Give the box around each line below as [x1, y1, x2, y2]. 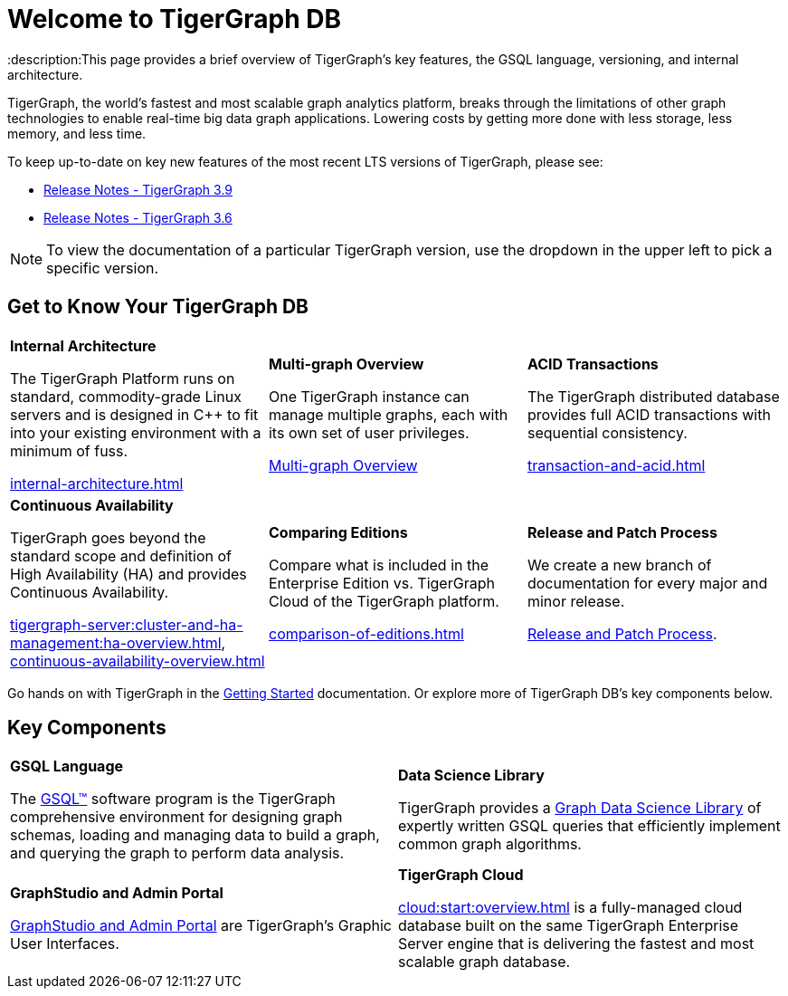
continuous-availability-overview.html [10, 651, 265, 670]
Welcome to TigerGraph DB [7, 4, 342, 34]
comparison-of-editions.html [268, 624, 464, 643]
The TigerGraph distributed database [527, 387, 780, 406]
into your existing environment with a [10, 423, 261, 442]
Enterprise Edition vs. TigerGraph [268, 573, 495, 592]
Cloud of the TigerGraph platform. [268, 591, 499, 610]
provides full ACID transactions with [527, 405, 771, 424]
